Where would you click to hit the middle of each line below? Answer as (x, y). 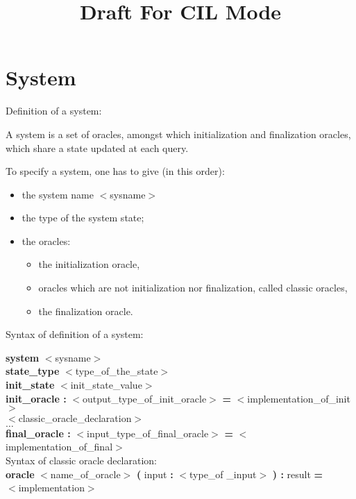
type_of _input (223, 474)
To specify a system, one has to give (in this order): (115, 171)
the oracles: (46, 240)
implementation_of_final (59, 447)
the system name (58, 194)
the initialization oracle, (89, 264)
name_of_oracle (85, 474)
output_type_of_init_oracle (144, 398)
